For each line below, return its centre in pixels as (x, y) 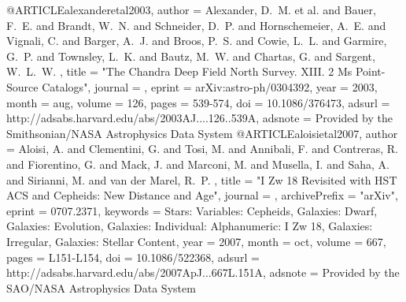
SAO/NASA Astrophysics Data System (101, 287)
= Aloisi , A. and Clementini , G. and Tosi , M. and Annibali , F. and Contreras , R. (202, 149)
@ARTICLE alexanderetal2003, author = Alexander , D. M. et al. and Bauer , (191, 9)
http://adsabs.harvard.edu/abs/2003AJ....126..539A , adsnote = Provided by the (199, 118)
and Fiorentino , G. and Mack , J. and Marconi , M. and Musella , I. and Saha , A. (198, 164)
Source (22, 86)
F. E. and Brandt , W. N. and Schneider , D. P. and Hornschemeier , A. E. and (196, 25)
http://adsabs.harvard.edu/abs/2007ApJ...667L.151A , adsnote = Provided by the (203, 272)
